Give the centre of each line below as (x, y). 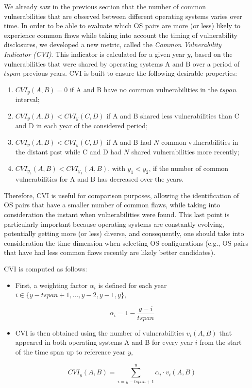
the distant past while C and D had (68, 152)
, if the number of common (189, 168)
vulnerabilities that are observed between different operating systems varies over (123, 16)
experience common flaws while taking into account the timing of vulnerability (121, 35)
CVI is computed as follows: (46, 269)
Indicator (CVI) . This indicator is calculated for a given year (94, 54)
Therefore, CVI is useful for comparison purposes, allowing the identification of (121, 195)
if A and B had (129, 142)
